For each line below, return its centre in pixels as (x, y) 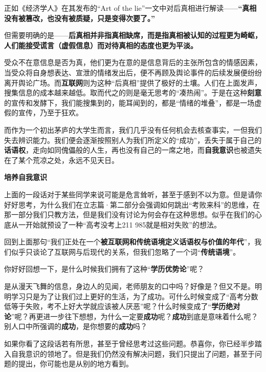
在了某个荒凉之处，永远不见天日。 (61, 160)
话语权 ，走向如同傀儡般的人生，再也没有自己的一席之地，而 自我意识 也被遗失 (133, 150)
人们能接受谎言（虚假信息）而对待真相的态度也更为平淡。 (101, 45)
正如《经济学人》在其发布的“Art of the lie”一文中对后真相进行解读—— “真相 (130, 8)
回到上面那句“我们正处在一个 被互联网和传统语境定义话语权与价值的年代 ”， (129, 242)
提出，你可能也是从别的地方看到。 (75, 364)
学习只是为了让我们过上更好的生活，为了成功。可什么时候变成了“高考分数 (135, 296)
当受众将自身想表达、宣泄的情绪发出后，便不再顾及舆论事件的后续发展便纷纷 (133, 72)
